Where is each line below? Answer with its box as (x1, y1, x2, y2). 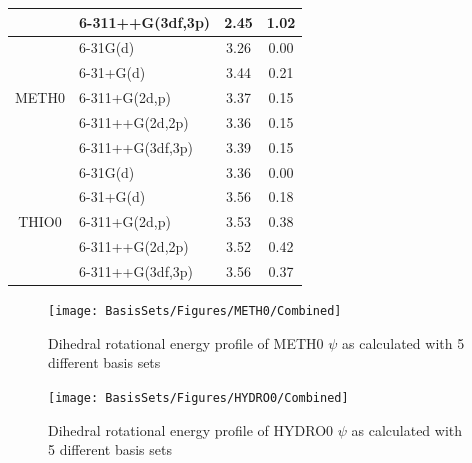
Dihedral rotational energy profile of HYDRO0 (48, 419, 334, 440)
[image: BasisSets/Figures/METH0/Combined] (48, 304, 342, 319)
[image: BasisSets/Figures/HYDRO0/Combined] (48, 390, 349, 405)
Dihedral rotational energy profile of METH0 (48, 332, 324, 353)
